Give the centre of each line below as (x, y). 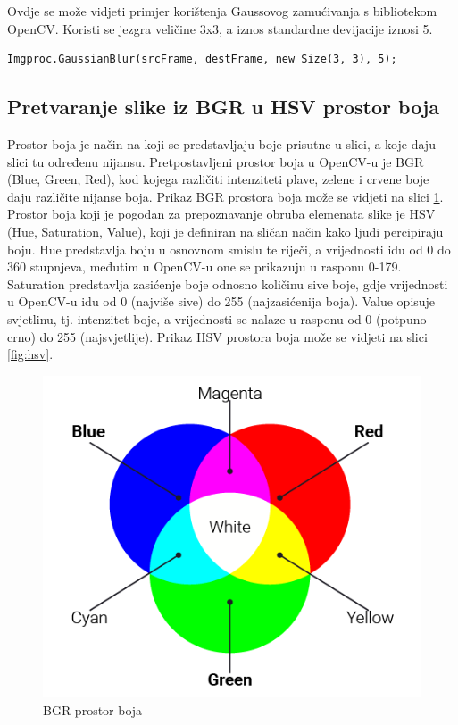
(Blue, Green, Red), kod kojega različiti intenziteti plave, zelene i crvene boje (218, 179)
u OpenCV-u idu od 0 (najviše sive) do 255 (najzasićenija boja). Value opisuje (221, 301)
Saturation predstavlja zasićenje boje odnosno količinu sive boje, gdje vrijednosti (228, 283)
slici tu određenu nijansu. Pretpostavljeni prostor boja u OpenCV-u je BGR (216, 161)
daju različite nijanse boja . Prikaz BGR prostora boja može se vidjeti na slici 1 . (225, 196)
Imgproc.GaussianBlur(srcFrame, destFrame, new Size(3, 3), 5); (202, 59)
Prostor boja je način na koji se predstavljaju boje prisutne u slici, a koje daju (221, 143)
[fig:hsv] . (30, 354)
